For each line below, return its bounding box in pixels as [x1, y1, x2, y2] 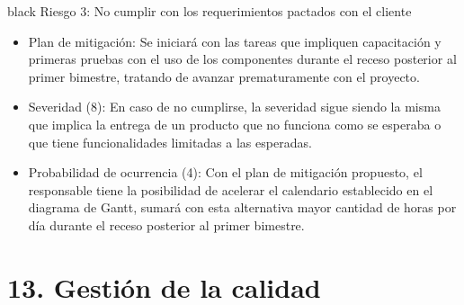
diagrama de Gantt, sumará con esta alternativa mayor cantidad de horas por [28, 198, 457, 217]
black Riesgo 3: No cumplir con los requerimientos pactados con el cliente [7, 2, 412, 20]
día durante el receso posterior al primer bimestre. [28, 215, 305, 234]
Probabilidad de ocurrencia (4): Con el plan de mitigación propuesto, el [28, 163, 423, 182]
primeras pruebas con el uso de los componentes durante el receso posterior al [28, 49, 457, 68]
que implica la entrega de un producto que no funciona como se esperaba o [28, 114, 442, 133]
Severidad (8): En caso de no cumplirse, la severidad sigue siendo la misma [28, 97, 441, 116]
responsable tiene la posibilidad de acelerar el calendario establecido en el [28, 180, 433, 199]
